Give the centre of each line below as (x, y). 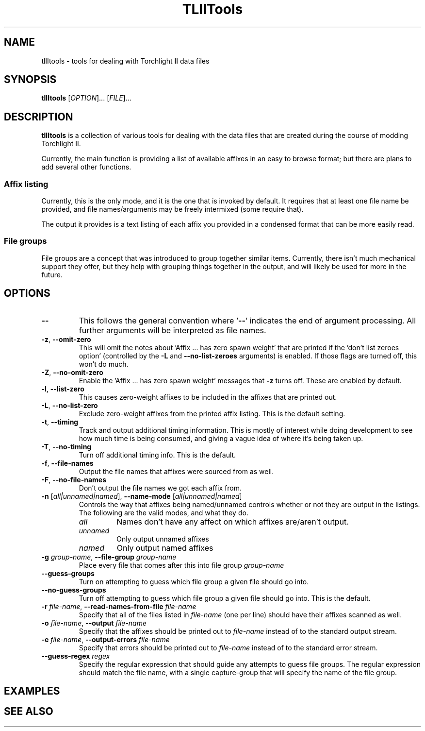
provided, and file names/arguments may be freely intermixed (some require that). (172, 209)
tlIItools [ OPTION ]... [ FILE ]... (86, 98)
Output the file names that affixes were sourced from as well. (176, 471)
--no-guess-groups (74, 590)
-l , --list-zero (63, 389)
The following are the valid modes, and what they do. (163, 512)
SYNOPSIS (30, 80)
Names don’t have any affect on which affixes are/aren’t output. (233, 521)
